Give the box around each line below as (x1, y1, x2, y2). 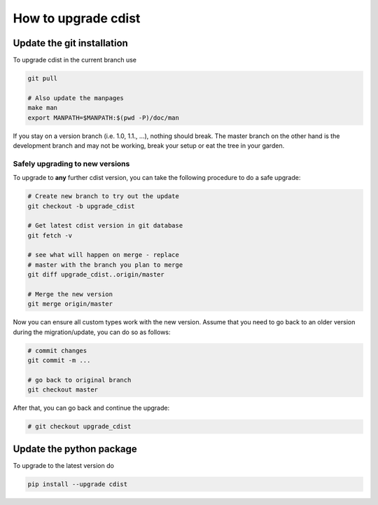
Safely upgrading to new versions (13, 158, 130, 168)
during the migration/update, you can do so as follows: (13, 328, 171, 336)
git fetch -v (27, 231, 73, 240)
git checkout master (27, 386, 98, 394)
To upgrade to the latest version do (13, 461, 115, 469)
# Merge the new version (27, 291, 113, 298)
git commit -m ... (27, 357, 91, 364)
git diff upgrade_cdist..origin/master (27, 270, 164, 279)
